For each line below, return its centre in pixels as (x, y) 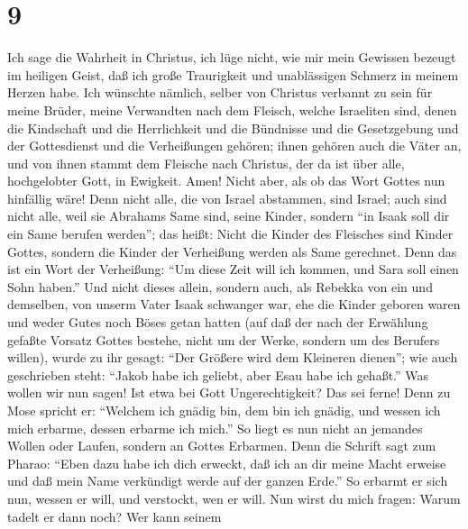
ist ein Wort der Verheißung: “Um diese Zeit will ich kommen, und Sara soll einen (233, 269)
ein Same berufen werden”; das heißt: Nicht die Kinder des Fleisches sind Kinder (230, 234)
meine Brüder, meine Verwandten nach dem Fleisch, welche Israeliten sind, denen (232, 109)
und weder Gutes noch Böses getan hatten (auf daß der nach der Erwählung (218, 322)
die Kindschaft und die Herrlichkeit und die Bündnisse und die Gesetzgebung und (233, 128)
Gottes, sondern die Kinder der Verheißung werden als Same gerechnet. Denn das (232, 251)
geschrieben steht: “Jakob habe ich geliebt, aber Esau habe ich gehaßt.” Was (218, 374)
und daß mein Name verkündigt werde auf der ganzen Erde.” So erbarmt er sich (228, 481)
